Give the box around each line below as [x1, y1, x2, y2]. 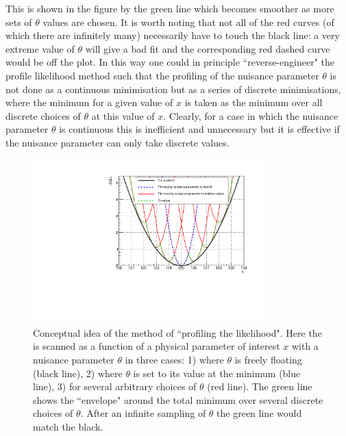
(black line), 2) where [33, 366, 123, 380]
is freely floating [234, 352, 302, 367]
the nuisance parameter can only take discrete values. [5, 135, 230, 149]
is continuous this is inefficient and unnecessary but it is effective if [59, 122, 340, 136]
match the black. [33, 420, 103, 433]
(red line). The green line [207, 379, 312, 394]
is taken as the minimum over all [184, 95, 323, 110]
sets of [5, 14, 32, 29]
